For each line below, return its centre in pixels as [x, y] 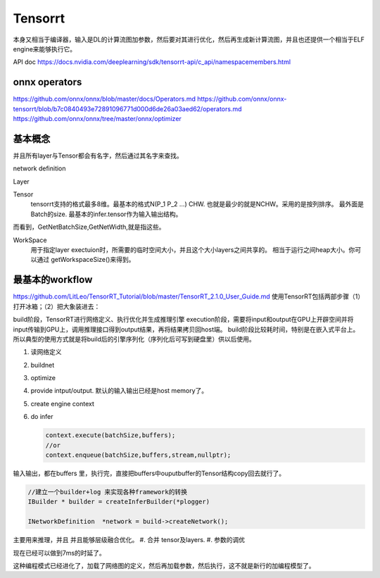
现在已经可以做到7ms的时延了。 [59, 553]
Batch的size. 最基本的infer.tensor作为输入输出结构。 [106, 214]
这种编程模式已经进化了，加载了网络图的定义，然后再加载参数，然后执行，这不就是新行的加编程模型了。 [164, 565]
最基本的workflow [53, 280]
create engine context [62, 403]
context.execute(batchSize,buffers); [110, 435]
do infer [42, 417]
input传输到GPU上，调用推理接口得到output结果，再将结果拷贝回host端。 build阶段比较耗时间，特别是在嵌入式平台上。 [186, 329]
